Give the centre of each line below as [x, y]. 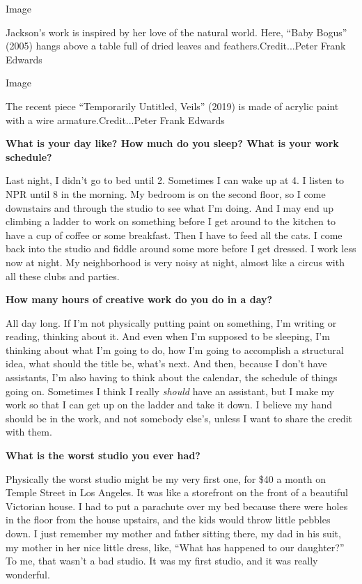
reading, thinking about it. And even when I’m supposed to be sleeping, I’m [168, 336]
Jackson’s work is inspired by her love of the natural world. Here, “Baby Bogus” [176, 32]
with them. [29, 432]
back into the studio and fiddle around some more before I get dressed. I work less [181, 248]
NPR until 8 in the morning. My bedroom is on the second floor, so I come [166, 193]
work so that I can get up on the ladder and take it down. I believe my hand [169, 405]
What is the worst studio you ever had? [103, 455]
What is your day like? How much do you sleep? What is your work [172, 143]
